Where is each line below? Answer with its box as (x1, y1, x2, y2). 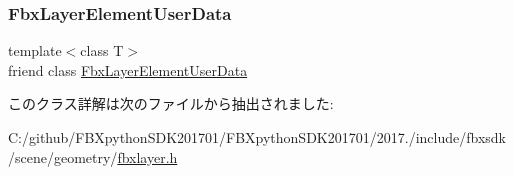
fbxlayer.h (117, 146, 178, 167)
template (8, 40, 62, 61)
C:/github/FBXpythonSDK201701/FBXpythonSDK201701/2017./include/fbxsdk (8, 127, 506, 147)
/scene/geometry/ (8, 146, 118, 167)
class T (80, 40, 124, 61)
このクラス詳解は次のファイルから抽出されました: (8, 93, 334, 114)
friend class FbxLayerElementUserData (8, 59, 248, 80)
